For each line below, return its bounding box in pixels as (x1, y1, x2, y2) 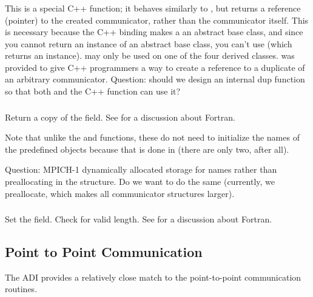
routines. (5, 282, 38, 295)
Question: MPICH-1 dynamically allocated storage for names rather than (5, 163, 277, 176)
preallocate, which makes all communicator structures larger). (5, 187, 235, 199)
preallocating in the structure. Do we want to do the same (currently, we (5, 175, 275, 187)
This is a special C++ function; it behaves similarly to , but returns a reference (5, 1, 301, 14)
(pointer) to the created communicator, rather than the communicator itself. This (5, 13, 309, 26)
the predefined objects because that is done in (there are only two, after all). (5, 142, 289, 155)
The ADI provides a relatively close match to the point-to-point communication (5, 270, 301, 283)
